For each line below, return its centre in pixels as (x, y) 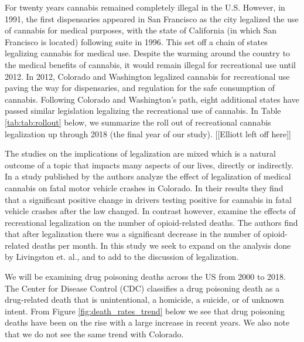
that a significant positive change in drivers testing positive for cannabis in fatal (148, 199)
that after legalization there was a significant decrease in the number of (133, 234)
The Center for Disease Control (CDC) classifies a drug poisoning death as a (142, 288)
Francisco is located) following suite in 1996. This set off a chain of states (136, 41)
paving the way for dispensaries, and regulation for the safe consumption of (140, 88)
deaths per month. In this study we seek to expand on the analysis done (161, 245)
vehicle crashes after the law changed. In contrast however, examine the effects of (150, 211)
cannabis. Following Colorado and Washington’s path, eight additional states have (152, 99)
